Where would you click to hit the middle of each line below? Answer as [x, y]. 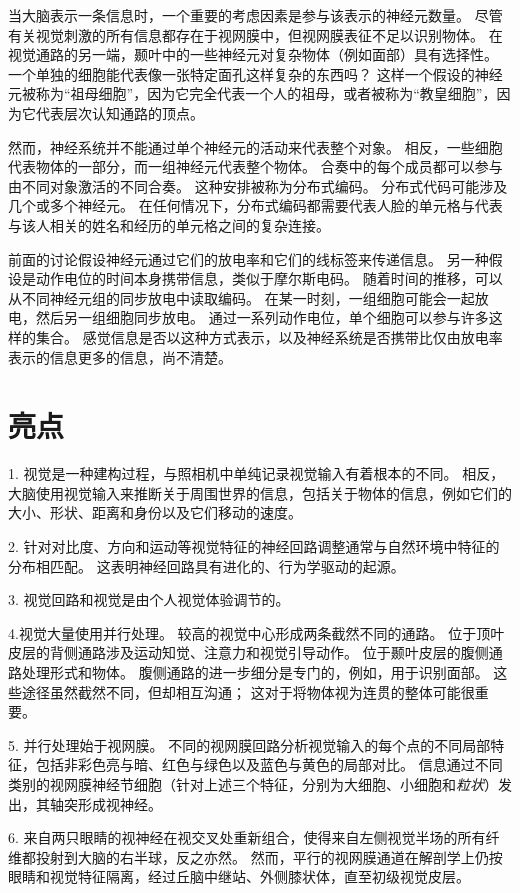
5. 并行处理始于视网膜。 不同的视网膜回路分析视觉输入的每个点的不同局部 [249, 744]
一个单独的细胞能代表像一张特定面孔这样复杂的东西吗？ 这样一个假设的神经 [255, 73]
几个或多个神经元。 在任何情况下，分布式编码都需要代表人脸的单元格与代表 [255, 205]
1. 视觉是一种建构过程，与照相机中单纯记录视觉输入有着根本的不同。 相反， [256, 473]
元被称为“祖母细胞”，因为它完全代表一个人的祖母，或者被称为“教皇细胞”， [252, 93]
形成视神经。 [119, 803]
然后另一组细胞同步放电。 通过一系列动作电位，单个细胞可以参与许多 [262, 317]
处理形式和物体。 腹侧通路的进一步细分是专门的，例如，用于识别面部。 [255, 671]
